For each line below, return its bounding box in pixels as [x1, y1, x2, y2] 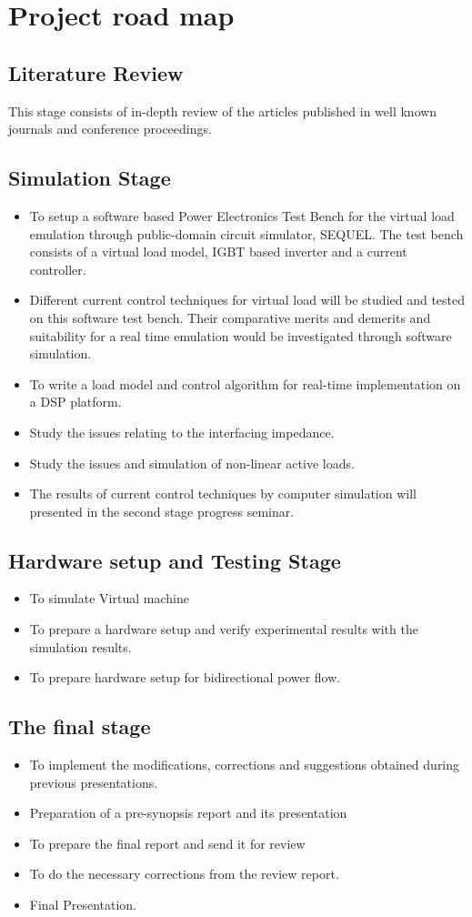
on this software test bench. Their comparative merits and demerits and [29, 307, 431, 327]
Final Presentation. [29, 895, 136, 914]
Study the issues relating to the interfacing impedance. [29, 422, 335, 441]
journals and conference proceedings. [8, 119, 212, 138]
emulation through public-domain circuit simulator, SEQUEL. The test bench [29, 224, 464, 243]
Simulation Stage [8, 164, 171, 192]
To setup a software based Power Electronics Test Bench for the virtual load [29, 206, 455, 225]
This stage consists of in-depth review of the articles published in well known [8, 101, 437, 120]
